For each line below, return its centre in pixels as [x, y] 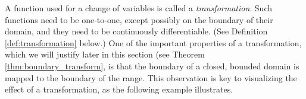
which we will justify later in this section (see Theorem [105, 54]
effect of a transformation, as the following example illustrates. [119, 89]
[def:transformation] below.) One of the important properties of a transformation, [153, 42]
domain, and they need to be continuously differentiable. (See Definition [136, 31]
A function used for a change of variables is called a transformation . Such [139, 8]
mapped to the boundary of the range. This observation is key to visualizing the [151, 77]
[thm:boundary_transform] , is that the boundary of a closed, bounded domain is [152, 66]
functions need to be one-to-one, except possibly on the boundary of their [139, 19]
